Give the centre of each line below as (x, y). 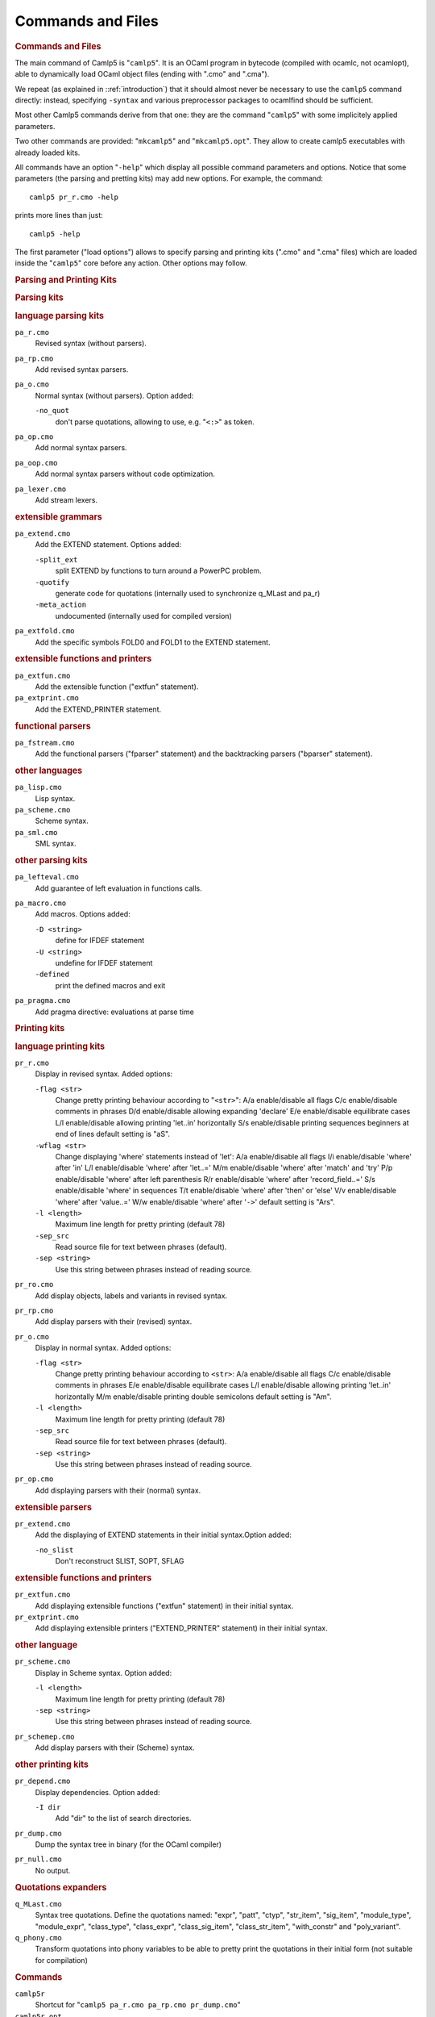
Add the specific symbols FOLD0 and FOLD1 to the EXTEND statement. (153, 642)
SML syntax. (56, 844)
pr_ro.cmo (34, 1284)
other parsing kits (51, 860)
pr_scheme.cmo (43, 1662)
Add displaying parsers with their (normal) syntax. (118, 1490)
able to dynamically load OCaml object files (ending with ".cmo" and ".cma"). (142, 74)
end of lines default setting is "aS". (113, 1134)
